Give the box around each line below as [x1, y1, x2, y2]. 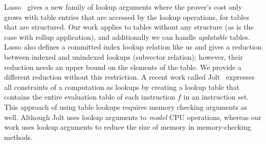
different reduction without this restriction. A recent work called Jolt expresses [4, 71, 255, 82]
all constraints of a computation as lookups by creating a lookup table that [4, 81, 240, 92]
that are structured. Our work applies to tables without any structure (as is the [4, 21, 254, 32]
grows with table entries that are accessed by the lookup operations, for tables [4, 11, 249, 22]
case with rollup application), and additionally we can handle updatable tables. [4, 31, 250, 42]
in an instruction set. [183, 91, 249, 102]
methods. [4, 131, 33, 142]
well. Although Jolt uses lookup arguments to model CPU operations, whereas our [4, 111, 262, 122]
